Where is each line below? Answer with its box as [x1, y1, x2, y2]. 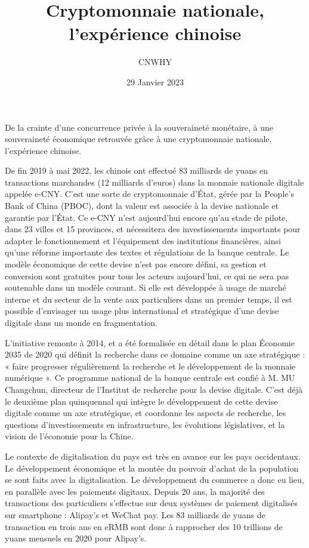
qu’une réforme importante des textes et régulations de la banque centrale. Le [5, 246, 289, 258]
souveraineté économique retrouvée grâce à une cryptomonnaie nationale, [5, 133, 272, 145]
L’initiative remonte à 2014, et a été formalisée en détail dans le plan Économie [5, 336, 295, 349]
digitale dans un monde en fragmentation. [5, 316, 158, 328]
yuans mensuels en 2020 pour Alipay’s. [5, 532, 147, 544]
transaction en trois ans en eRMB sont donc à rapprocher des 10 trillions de [5, 520, 283, 532]
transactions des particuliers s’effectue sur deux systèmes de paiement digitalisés [5, 497, 298, 509]
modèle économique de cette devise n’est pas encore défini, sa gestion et [5, 258, 267, 270]
